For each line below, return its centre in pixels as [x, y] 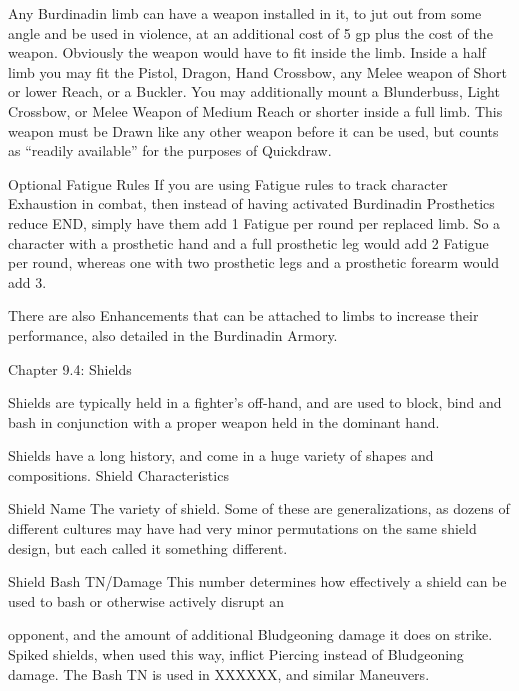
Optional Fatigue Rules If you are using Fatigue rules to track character [228, 183]
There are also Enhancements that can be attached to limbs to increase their [243, 315]
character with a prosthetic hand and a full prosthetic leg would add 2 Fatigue [248, 242]
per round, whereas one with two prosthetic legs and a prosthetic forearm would [253, 262]
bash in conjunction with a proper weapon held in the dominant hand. [224, 421]
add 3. [27, 281]
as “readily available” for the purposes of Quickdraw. [170, 150]
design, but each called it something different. [148, 547]
